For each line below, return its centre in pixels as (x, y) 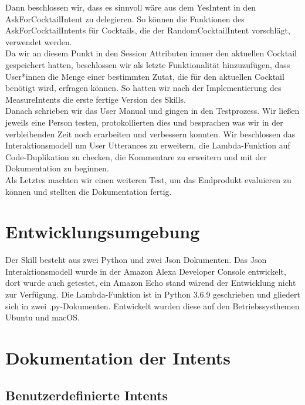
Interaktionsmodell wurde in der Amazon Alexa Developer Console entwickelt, (146, 271)
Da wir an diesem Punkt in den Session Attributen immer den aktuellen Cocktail (151, 53)
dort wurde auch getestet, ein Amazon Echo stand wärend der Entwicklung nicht (151, 283)
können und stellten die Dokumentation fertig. (89, 191)
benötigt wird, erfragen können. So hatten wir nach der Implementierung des (143, 88)
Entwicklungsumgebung (103, 232)
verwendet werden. (39, 41)
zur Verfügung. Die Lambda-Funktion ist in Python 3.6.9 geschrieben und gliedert (153, 294)
